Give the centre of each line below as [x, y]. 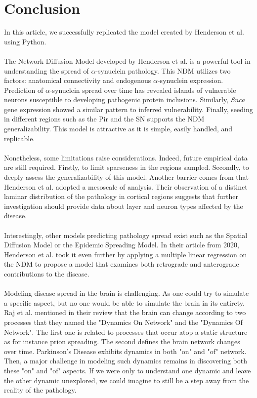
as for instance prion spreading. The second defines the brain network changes [122, 341]
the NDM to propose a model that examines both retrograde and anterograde [122, 264]
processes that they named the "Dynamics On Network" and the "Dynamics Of [123, 322]
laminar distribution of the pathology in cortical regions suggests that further [121, 196]
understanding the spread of [46, 70]
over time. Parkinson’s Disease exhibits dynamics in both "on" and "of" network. [125, 351]
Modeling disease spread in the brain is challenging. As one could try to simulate [127, 293]
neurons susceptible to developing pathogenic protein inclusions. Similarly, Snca [125, 99]
